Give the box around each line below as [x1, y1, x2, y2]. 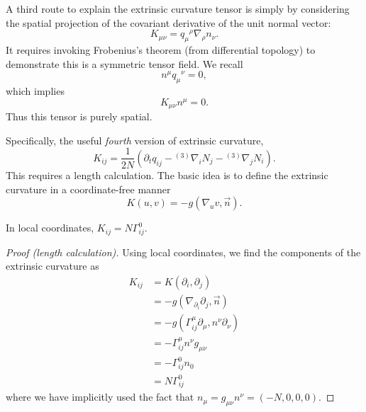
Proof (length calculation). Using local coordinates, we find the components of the [6, 244, 361, 259]
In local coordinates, [6, 220, 94, 235]
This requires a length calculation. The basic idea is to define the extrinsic [6, 167, 328, 182]
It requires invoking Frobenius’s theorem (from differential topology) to [6, 42, 316, 57]
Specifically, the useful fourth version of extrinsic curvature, [6, 132, 264, 147]
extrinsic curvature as [6, 258, 99, 273]
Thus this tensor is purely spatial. [6, 109, 152, 124]
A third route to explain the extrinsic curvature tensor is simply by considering [6, 1, 350, 16]
